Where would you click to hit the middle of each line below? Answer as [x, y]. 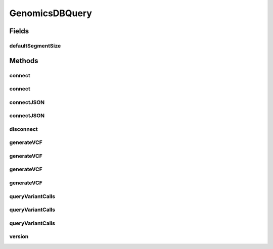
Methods [24, 61]
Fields [19, 31]
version [19, 236]
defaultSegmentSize [35, 45]
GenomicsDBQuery [51, 13]
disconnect [24, 129]
